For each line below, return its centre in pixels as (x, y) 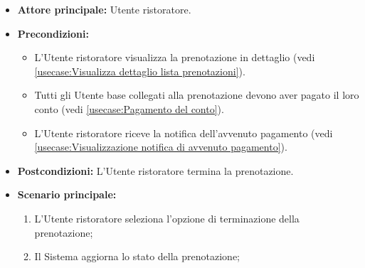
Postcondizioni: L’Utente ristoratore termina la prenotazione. (155, 170)
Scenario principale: (67, 194)
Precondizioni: (53, 33)
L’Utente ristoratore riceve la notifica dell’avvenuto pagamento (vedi (184, 133)
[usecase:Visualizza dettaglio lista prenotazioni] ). (140, 71)
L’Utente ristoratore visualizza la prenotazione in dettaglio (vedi (175, 57)
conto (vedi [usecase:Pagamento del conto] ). (129, 108)
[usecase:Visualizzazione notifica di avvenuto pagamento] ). (161, 147)
